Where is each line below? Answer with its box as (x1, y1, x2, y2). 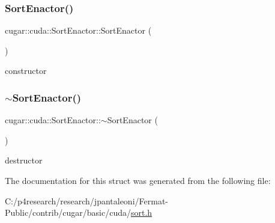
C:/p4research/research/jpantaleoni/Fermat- (5, 194, 168, 207)
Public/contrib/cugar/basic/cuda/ (5, 206, 131, 219)
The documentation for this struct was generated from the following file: (5, 174, 271, 186)
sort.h (131, 206, 153, 219)
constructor (5, 64, 47, 77)
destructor (5, 154, 43, 166)
